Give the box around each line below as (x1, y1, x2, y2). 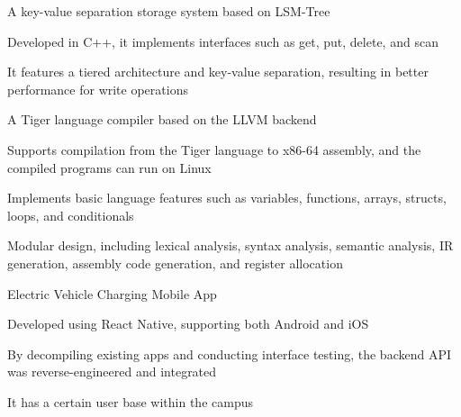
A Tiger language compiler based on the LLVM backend (7, 110, 317, 129)
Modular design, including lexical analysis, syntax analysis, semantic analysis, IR (7, 236, 454, 255)
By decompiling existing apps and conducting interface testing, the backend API (7, 344, 452, 363)
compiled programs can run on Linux (7, 158, 212, 177)
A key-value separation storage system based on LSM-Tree (7, 2, 330, 20)
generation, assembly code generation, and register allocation (7, 253, 343, 272)
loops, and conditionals (7, 205, 134, 224)
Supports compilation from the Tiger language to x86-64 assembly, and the (7, 140, 421, 159)
